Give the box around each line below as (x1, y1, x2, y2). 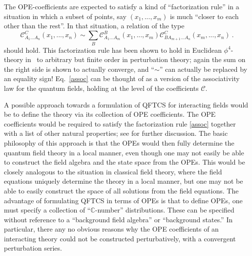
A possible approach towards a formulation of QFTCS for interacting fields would (4, 99, 249, 109)
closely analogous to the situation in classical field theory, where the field (4, 166, 222, 176)
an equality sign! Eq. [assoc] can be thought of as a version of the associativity (4, 73, 240, 84)
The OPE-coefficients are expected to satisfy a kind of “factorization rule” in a (4, 1, 239, 11)
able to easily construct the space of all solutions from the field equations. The (4, 185, 239, 195)
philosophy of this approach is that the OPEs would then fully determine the (4, 137, 234, 148)
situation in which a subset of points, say (4, 11, 126, 21)
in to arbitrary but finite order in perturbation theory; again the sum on (25, 54, 246, 64)
